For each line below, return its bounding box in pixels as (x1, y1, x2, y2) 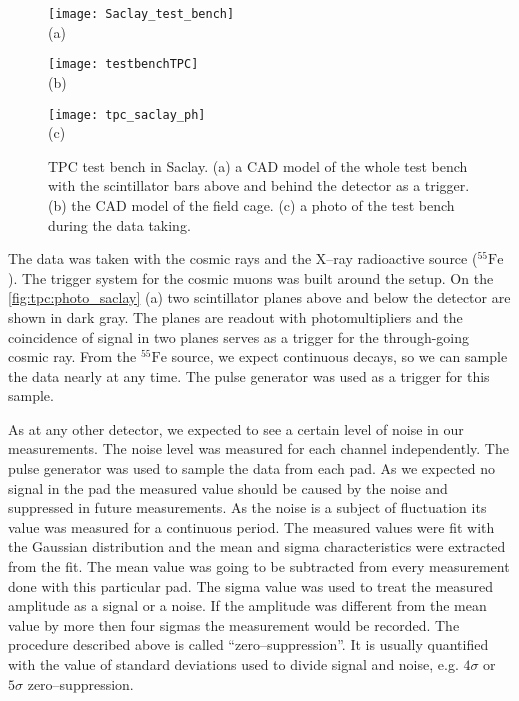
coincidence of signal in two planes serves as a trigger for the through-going (8, 326, 470, 347)
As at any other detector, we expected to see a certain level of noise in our (8, 418, 464, 439)
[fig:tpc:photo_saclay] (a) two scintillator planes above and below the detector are (8, 287, 511, 308)
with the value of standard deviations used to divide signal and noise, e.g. (8, 654, 459, 674)
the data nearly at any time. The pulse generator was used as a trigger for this (8, 365, 490, 386)
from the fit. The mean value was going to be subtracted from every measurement (8, 556, 510, 577)
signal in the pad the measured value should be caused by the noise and (8, 477, 448, 498)
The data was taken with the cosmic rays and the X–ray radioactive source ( (8, 248, 478, 269)
